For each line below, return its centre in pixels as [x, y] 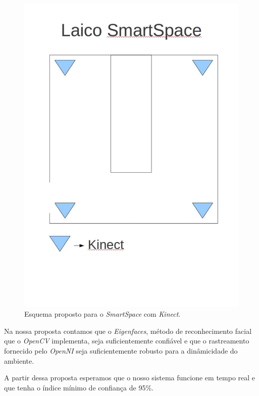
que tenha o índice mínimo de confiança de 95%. [79, 387]
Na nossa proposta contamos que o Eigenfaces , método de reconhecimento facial [128, 331]
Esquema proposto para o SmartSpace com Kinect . [102, 314]
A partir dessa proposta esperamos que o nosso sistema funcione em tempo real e [130, 378]
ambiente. [19, 360]
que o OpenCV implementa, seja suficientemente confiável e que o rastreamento [127, 341]
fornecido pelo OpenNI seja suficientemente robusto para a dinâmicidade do [121, 351]
